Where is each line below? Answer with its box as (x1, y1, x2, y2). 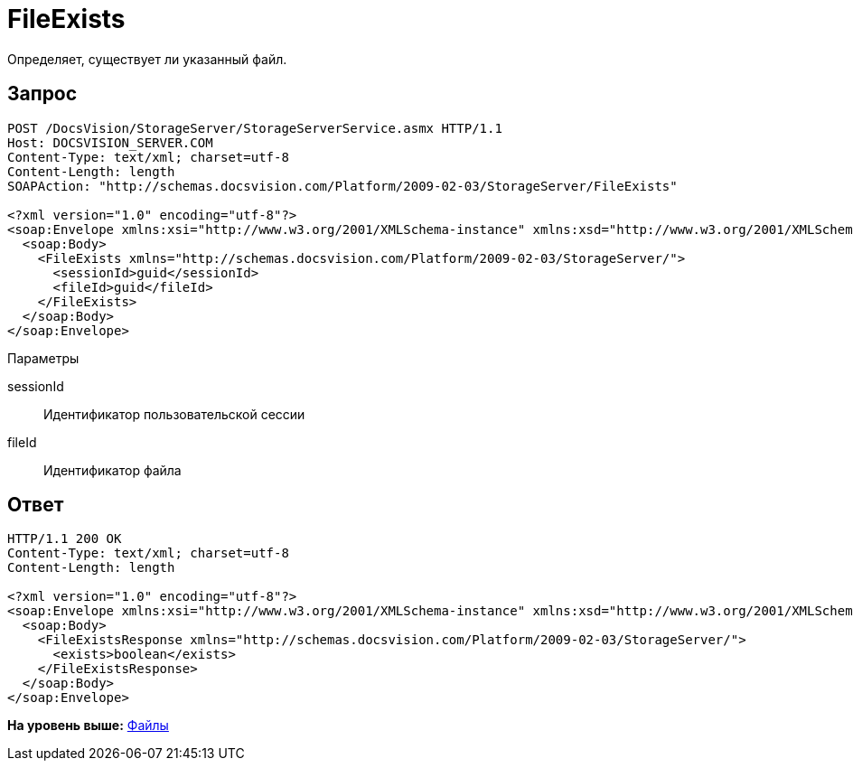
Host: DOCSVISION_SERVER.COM (7, 135, 213, 150)
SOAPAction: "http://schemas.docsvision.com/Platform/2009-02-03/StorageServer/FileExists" (7, 178, 678, 193)
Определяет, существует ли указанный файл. (7, 51, 287, 67)
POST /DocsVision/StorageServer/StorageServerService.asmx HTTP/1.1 (7, 120, 502, 136)
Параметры (7, 350, 80, 366)
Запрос (7, 82, 78, 106)
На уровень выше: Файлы (7, 717, 169, 734)
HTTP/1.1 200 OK (7, 531, 122, 547)
